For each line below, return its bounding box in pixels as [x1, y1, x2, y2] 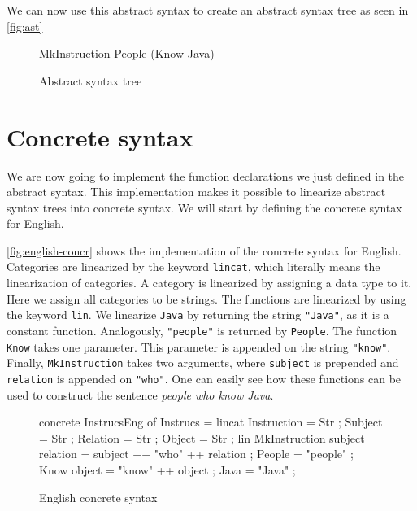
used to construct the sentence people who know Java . [7, 386, 274, 403]
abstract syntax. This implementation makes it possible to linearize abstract [7, 183, 386, 200]
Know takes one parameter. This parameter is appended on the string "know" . [7, 338, 391, 355]
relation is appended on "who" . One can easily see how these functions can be [7, 369, 402, 387]
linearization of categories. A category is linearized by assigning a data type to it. [7, 274, 412, 291]
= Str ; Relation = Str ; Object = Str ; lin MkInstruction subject [39, 429, 365, 446]
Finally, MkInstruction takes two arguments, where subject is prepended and [7, 354, 399, 371]
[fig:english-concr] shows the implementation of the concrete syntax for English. [7, 242, 402, 259]
